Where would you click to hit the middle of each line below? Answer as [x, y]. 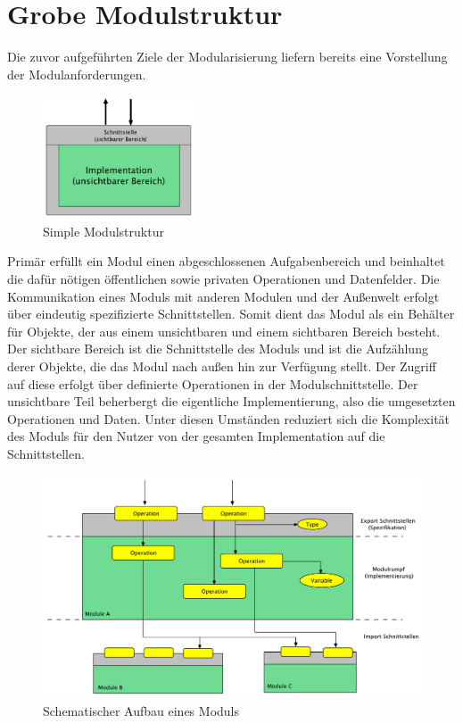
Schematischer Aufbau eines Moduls [141, 710]
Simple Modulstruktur [103, 231]
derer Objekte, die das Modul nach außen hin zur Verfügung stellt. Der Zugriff [222, 366]
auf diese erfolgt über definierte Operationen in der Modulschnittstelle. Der [213, 383]
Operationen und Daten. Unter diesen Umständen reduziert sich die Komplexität [229, 418]
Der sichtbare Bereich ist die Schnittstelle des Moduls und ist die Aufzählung [218, 349]
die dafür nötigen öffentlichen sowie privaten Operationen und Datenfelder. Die [223, 279]
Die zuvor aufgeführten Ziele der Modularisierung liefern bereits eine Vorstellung [227, 57]
